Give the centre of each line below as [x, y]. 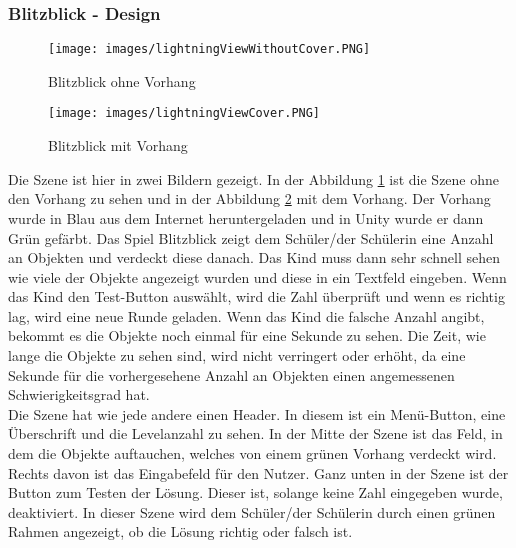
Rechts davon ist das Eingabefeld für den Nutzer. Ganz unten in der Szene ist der [258, 472]
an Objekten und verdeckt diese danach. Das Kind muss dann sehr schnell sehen [254, 257]
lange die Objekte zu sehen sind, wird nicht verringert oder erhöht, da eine [237, 355]
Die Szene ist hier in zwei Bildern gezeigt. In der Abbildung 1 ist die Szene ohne [254, 178]
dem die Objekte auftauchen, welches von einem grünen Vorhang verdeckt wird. [252, 453]
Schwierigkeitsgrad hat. [79, 394]
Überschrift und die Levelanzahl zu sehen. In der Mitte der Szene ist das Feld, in [255, 433]
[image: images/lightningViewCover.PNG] [184, 113]
